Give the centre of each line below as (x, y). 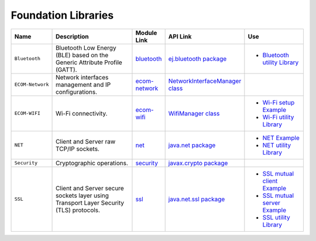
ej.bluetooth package (197, 58)
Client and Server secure (90, 188)
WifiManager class (194, 113)
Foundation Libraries (62, 15)
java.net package (192, 145)
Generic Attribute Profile (89, 62)
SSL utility (276, 217)
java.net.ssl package (197, 199)
